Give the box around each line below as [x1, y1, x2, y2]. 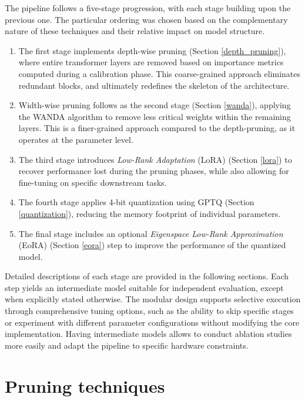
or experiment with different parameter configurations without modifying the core [5, 316, 300, 328]
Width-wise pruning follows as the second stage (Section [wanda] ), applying [18, 99, 291, 111]
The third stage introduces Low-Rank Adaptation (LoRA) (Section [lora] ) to [18, 153, 292, 165]
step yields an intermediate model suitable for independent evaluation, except [5, 281, 284, 293]
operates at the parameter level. [18, 133, 133, 145]
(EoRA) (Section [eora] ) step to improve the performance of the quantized [18, 239, 286, 251]
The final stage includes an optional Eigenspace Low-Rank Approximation [18, 227, 283, 239]
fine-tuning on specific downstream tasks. [18, 176, 167, 188]
